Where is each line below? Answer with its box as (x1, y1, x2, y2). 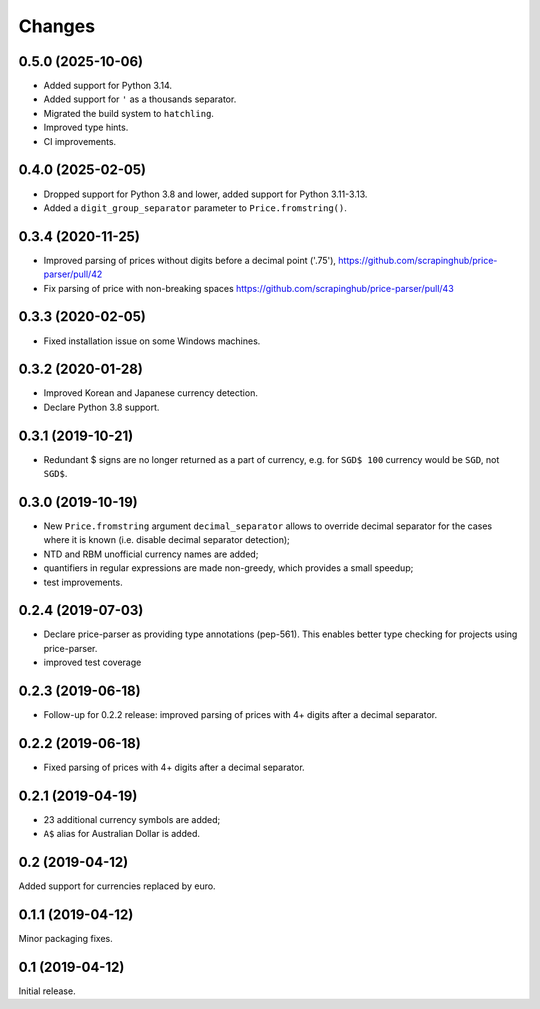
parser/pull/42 (43, 268, 103, 280)
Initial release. (18, 985, 76, 997)
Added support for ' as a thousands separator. (43, 93, 237, 105)
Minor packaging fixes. (18, 933, 114, 945)
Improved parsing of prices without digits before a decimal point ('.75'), (43, 254, 337, 266)
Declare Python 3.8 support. (43, 401, 160, 413)
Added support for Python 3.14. (43, 80, 172, 92)
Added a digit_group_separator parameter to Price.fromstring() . (43, 201, 347, 214)
